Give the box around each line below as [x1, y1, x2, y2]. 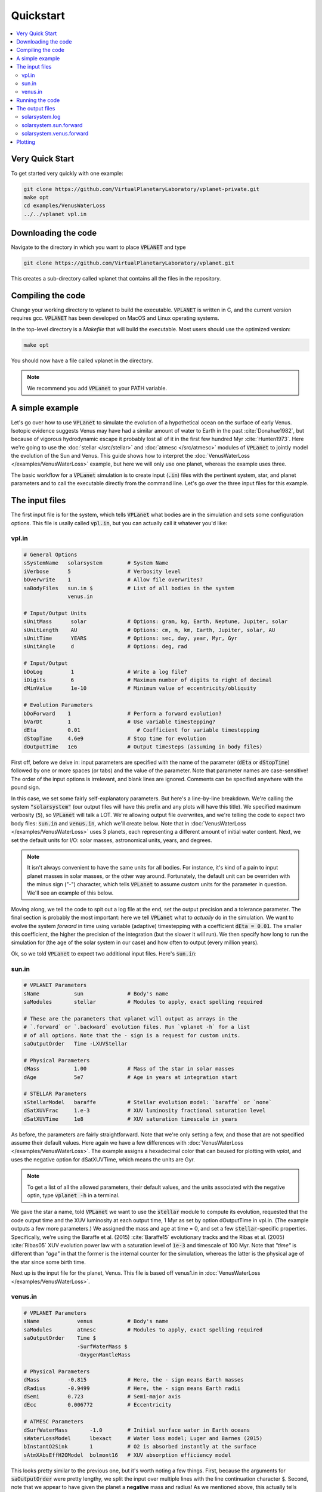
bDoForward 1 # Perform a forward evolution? [23, 710, 222, 717]
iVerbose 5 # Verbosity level [23, 568, 181, 575]
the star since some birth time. [11, 1258, 86, 1265]
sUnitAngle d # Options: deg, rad [23, 643, 187, 650]
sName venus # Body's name [23, 1318, 169, 1325]
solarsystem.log [21, 113, 61, 121]
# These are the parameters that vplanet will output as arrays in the [23, 1015, 238, 1022]
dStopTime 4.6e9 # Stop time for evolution [23, 735, 206, 742]
